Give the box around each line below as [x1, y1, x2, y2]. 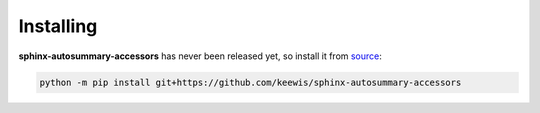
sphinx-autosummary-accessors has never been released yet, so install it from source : [18, 50, 382, 62]
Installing [18, 15, 98, 37]
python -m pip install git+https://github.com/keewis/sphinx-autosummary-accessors [39, 76, 462, 88]
